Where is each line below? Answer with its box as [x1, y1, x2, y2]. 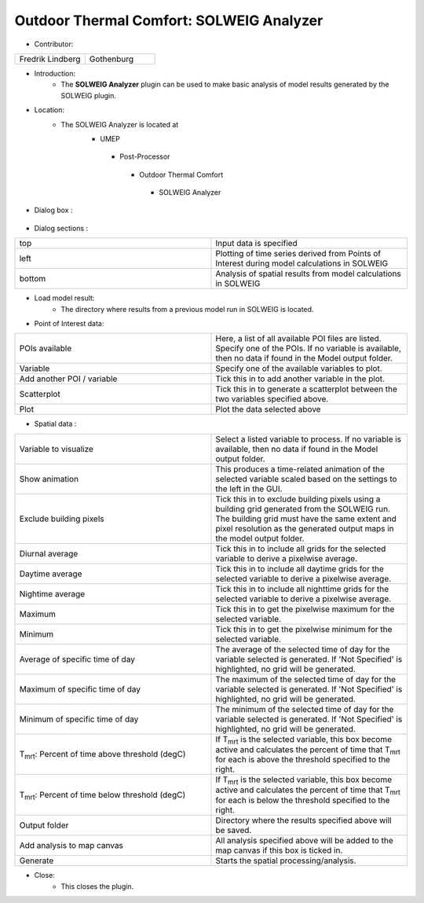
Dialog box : [34, 205, 73, 215]
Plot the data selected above [215, 404, 321, 415]
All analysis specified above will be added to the [215, 835, 393, 846]
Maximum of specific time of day [19, 684, 141, 695]
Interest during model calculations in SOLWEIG [215, 258, 389, 269]
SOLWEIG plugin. [60, 90, 117, 100]
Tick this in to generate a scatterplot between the [215, 384, 398, 395]
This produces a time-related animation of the [215, 464, 385, 475]
